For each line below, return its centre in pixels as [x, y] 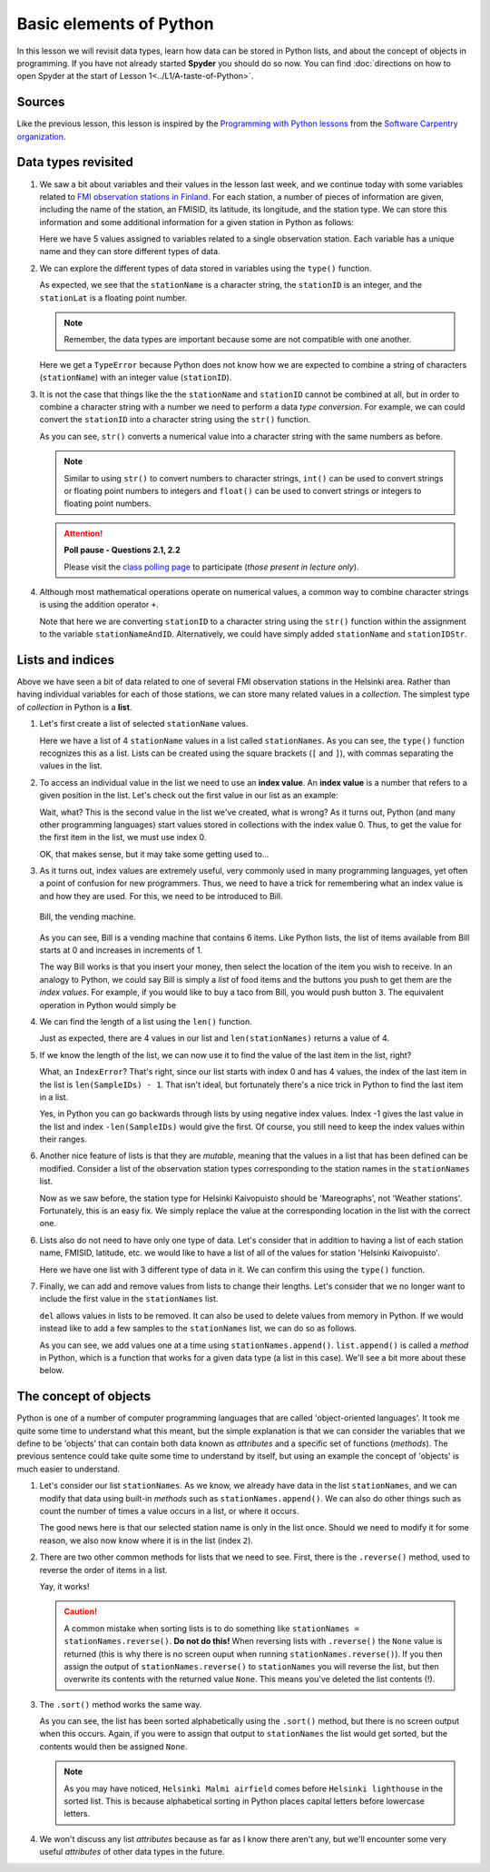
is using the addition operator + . [99, 605]
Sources [41, 102]
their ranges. [64, 1139]
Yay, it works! [64, 1586]
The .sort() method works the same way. [121, 1704]
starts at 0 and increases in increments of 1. [121, 950]
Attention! [83, 533]
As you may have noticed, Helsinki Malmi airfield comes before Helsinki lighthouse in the [254, 1788]
